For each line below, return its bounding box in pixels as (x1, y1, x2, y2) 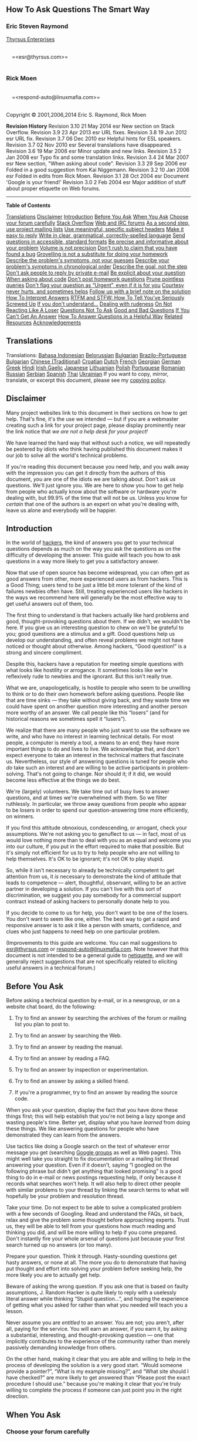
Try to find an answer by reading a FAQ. (14, 1055, 110, 1062)
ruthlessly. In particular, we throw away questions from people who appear (6, 801, 186, 808)
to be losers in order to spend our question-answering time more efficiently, (6, 806, 189, 814)
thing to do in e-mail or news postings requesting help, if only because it (6, 1174, 181, 1181)
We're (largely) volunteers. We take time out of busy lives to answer (6, 788, 170, 795)
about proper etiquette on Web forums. (6, 185, 101, 192)
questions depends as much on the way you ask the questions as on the (6, 545, 181, 552)
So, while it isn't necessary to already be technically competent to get (6, 867, 175, 874)
